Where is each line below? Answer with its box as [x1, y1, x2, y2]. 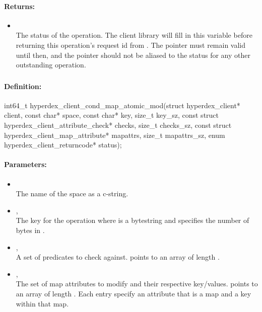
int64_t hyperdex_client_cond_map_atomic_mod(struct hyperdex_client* [4, 100, 240, 110]
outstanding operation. [16, 59, 86, 70]
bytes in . [16, 225, 45, 236]
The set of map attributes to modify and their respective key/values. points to [16, 278, 258, 289]
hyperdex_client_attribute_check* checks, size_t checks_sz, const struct [4, 120, 232, 130]
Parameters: [4, 159, 47, 170]
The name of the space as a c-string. [16, 188, 128, 199]
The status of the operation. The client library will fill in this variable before [16, 30, 252, 40]
